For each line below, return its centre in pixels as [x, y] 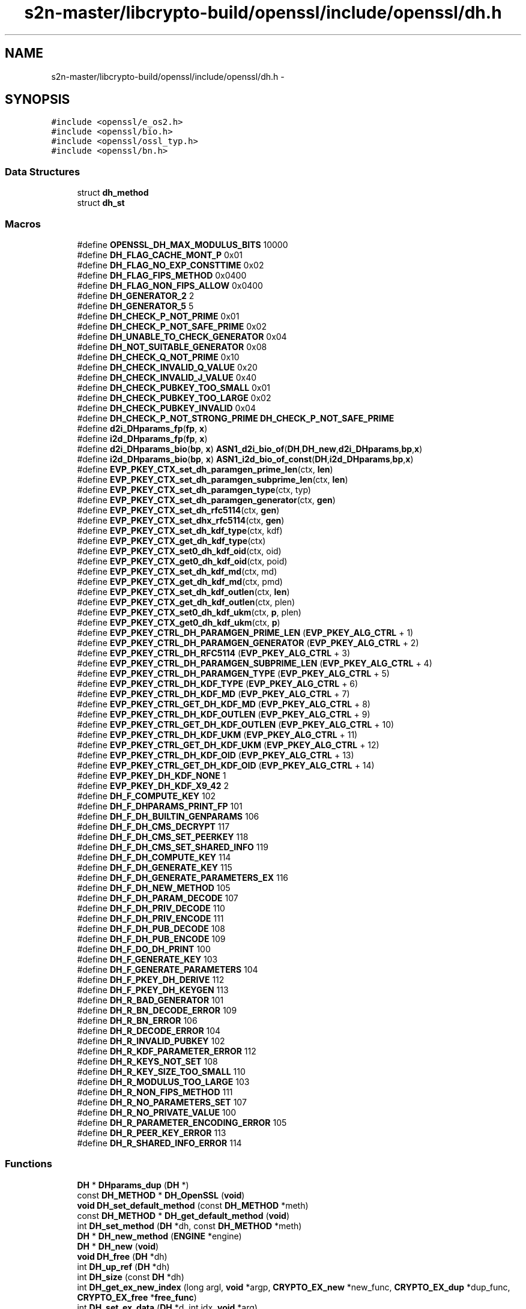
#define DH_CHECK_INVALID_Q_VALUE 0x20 [167, 367]
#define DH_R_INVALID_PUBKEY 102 [151, 1041]
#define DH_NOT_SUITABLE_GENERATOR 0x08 [172, 346]
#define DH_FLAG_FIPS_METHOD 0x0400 [162, 275]
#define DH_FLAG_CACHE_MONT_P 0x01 [160, 255]
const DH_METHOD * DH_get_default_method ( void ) [183, 1215]
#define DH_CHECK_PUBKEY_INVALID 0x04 [166, 408]
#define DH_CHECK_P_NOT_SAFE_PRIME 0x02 [172, 326]
